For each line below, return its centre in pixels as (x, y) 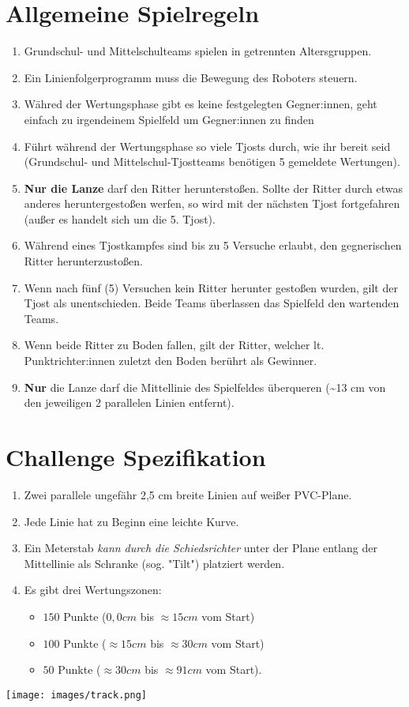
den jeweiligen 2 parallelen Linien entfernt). (129, 402)
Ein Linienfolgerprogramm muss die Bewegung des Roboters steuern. (191, 77)
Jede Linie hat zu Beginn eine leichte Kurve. (131, 521)
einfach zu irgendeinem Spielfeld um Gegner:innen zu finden (169, 119)
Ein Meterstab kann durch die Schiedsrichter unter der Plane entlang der (201, 548)
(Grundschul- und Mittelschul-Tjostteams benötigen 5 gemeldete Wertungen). (212, 162)
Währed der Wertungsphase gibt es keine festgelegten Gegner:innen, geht (201, 104)
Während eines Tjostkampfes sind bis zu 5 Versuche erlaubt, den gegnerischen (213, 245)
